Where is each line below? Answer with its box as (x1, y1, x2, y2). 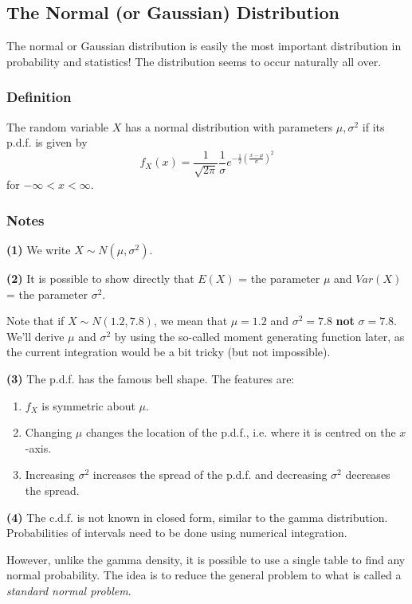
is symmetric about (41, 397, 135, 414)
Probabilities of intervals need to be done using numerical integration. (6, 524, 347, 541)
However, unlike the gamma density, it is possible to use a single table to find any (6, 551, 406, 567)
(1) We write (6, 241, 71, 258)
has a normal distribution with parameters (124, 118, 333, 135)
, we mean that (153, 312, 228, 329)
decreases (345, 466, 390, 483)
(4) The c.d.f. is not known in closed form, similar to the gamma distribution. (6, 508, 388, 525)
